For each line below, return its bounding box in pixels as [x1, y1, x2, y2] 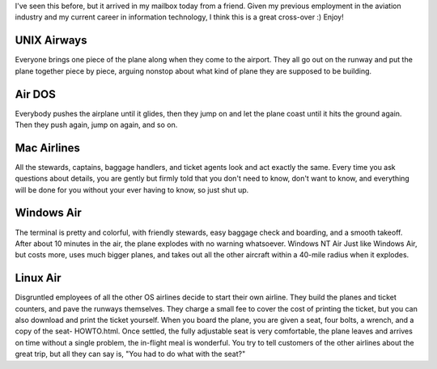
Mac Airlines [15, 141, 81, 155]
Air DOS [15, 87, 57, 101]
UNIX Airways [15, 33, 87, 48]
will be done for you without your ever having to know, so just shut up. [15, 184, 249, 194]
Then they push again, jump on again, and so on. [15, 120, 178, 129]
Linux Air [15, 271, 62, 285]
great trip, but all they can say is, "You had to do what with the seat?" [15, 349, 246, 359]
